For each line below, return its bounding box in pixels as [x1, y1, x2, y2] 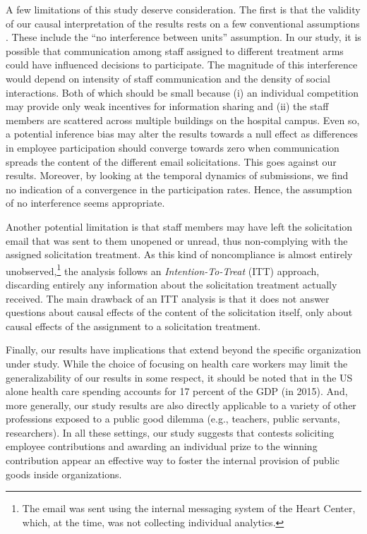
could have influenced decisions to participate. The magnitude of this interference [6, 57, 358, 72]
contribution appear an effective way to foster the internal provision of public [6, 453, 339, 468]
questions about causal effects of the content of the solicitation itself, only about [6, 305, 353, 320]
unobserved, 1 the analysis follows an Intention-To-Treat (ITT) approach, [6, 261, 320, 278]
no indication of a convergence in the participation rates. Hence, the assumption [6, 181, 352, 196]
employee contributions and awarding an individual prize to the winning [6, 439, 318, 454]
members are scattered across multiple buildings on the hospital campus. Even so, [6, 112, 360, 127]
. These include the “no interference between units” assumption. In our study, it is [6, 30, 361, 44]
